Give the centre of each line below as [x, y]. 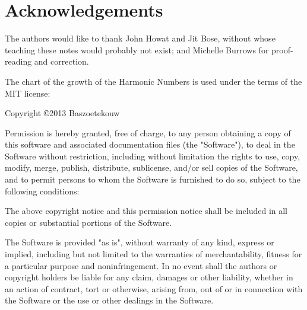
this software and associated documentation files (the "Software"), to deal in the [150, 144]
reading [18, 61]
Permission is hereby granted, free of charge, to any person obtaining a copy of [148, 132]
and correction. [61, 61]
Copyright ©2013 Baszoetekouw [62, 113]
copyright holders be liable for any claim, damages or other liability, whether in [149, 277]
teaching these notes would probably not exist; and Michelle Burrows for [137, 49]
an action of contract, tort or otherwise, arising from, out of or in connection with [154, 288]
